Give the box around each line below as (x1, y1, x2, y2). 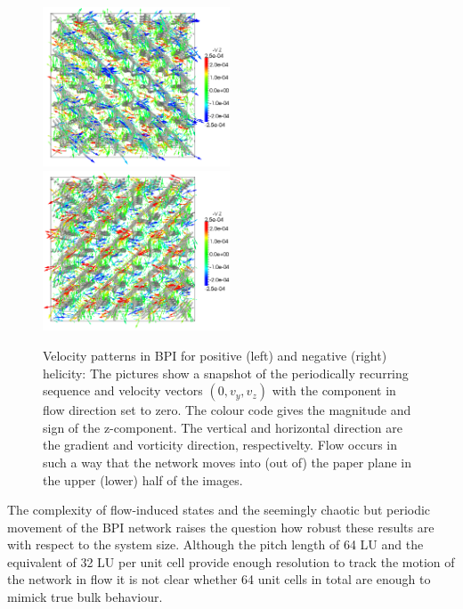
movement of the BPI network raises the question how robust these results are (7, 517, 435, 536)
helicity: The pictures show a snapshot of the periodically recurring (43, 363, 409, 382)
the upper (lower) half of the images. (43, 470, 243, 489)
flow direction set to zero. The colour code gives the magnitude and (43, 401, 411, 419)
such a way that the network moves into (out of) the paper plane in (43, 452, 411, 471)
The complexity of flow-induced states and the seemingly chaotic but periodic (7, 500, 431, 519)
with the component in (272, 381, 396, 400)
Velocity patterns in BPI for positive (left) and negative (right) (43, 345, 387, 364)
